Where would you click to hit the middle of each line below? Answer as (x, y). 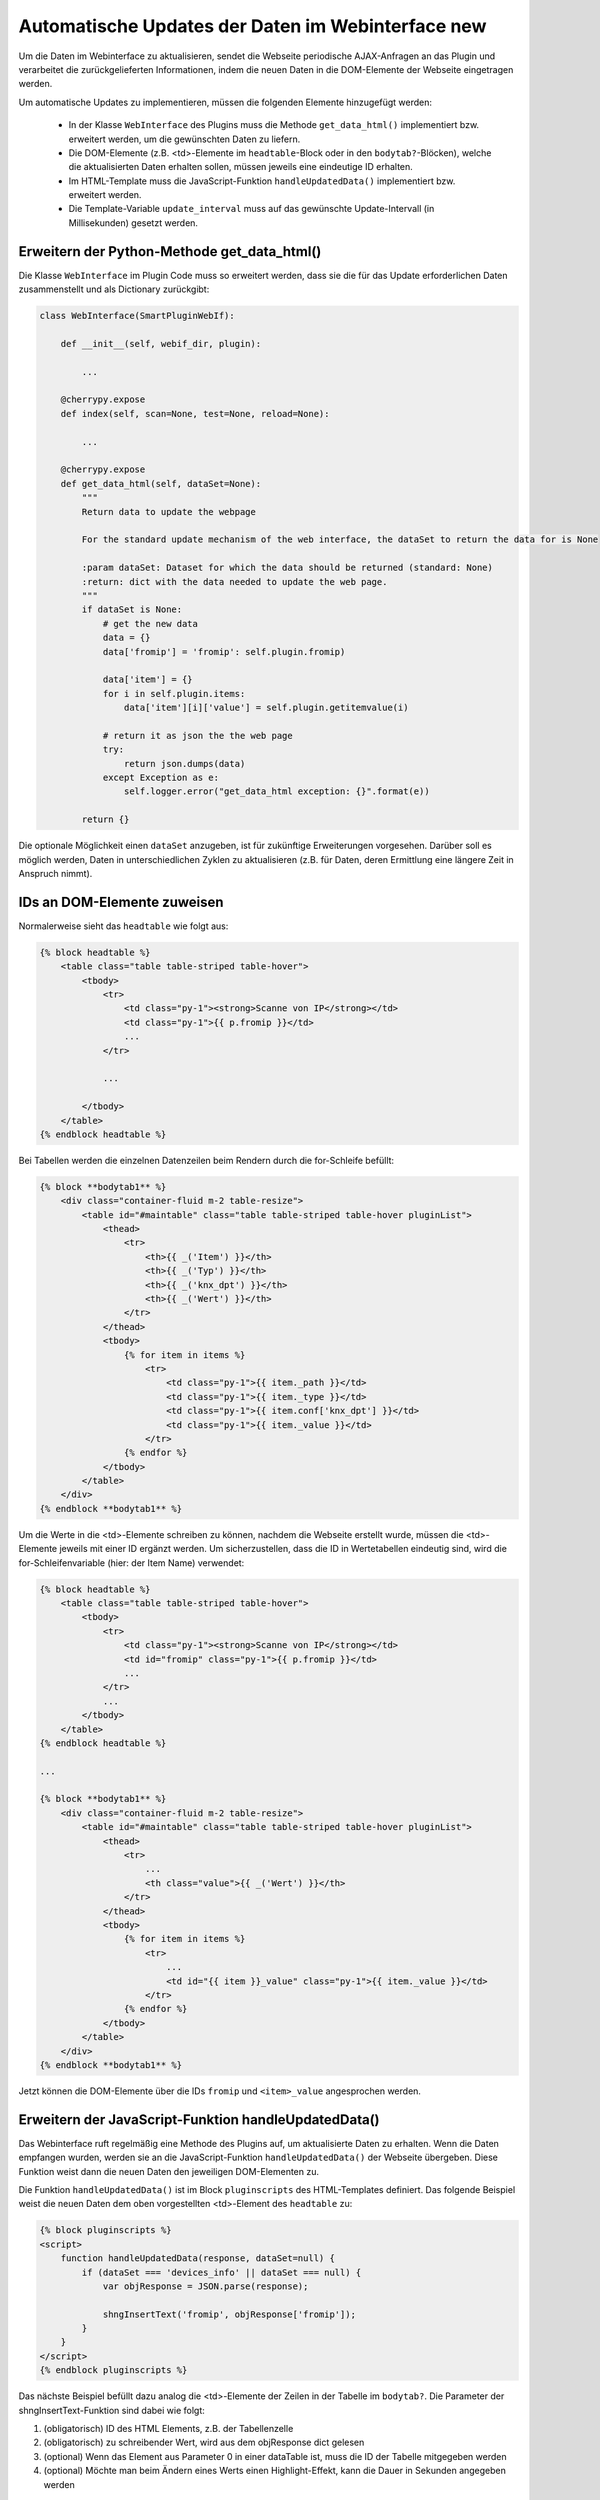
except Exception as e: (161, 778)
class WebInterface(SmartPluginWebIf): (137, 316)
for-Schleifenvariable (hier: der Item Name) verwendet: (131, 1562)
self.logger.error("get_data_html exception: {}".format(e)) (276, 791)
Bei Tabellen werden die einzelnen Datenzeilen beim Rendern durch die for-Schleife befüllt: (206, 1160)
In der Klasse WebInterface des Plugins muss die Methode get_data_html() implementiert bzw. (274, 125)
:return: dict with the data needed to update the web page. (234, 581)
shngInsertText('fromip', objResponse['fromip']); (229, 2314)
